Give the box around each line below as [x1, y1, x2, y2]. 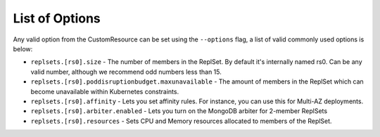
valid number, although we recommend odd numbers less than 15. [30, 67, 222, 76]
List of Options [13, 11, 101, 26]
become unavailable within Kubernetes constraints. [30, 87, 179, 96]
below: [13, 44, 33, 53]
